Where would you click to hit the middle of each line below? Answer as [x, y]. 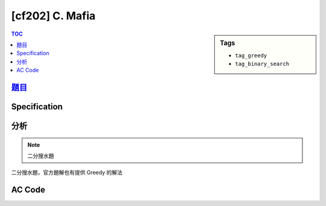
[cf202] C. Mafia [53, 16]
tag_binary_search [262, 64]
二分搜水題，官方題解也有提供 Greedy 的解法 [67, 173]
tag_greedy [251, 55]
